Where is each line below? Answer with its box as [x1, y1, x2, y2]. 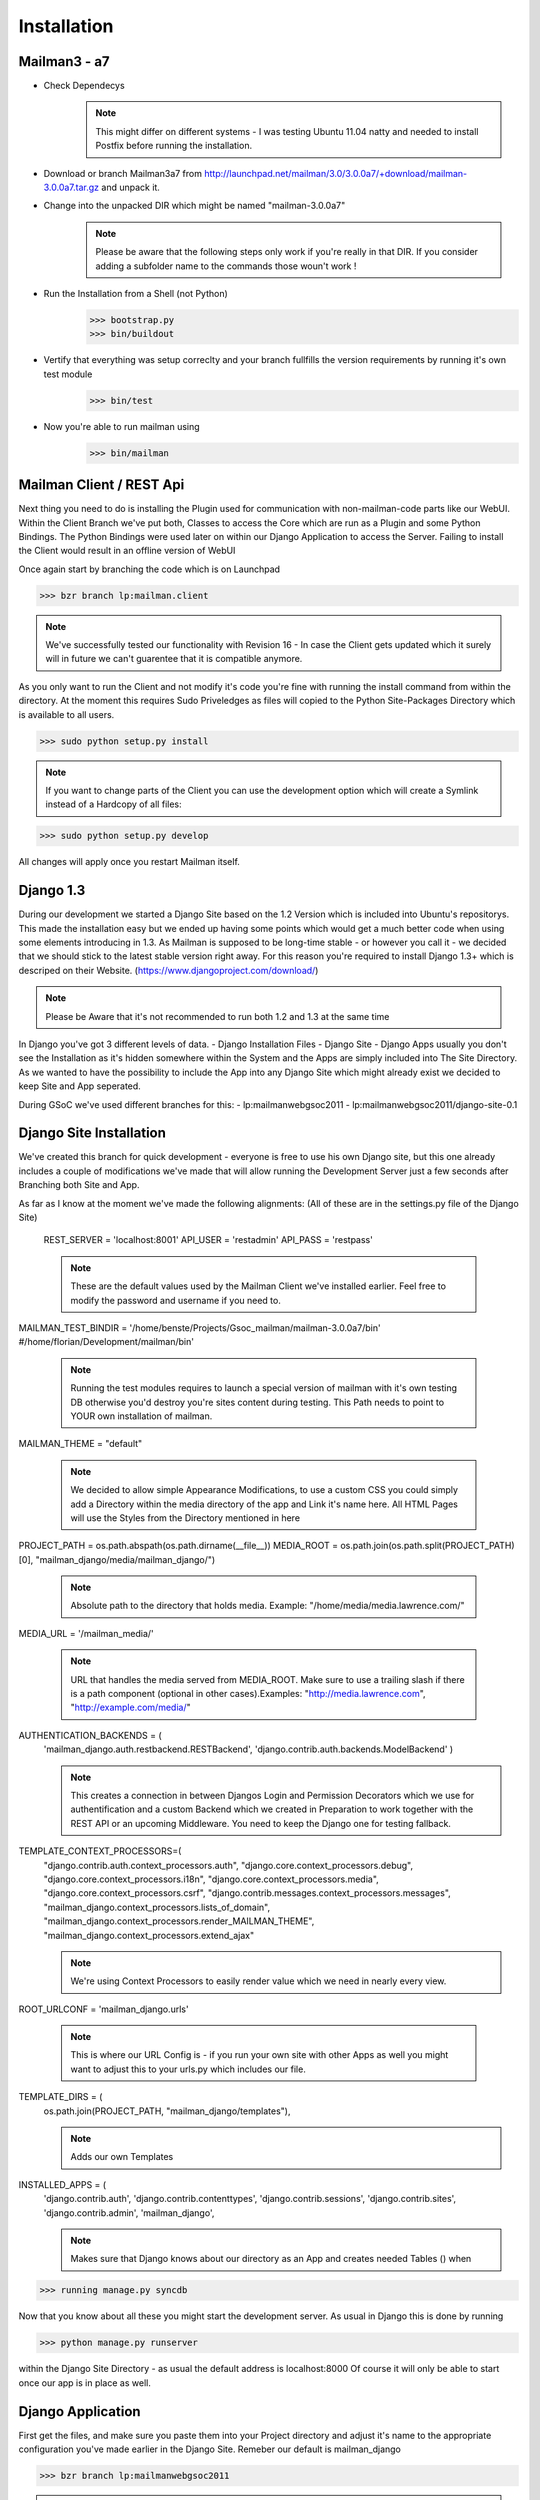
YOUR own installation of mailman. [70, 1410, 213, 1422]
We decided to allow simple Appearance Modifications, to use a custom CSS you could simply [70, 1484, 459, 1496]
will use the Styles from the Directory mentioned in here [70, 1511, 300, 1524]
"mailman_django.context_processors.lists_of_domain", [43, 1901, 270, 1913]
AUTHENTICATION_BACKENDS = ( [18, 1729, 162, 1741]
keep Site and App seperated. [18, 1080, 142, 1092]
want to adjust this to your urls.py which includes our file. [70, 2063, 307, 2075]
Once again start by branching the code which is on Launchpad [18, 563, 280, 575]
